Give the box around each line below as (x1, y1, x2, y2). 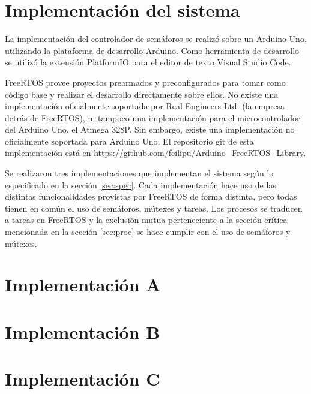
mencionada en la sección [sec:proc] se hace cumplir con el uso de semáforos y (5, 225, 291, 238)
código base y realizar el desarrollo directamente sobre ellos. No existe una (5, 88, 279, 100)
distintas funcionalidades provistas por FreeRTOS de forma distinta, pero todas (5, 190, 297, 203)
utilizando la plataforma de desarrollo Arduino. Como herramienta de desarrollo (5, 44, 300, 56)
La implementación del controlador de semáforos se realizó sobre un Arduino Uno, (5, 32, 307, 45)
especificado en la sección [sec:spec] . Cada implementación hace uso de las (5, 178, 276, 191)
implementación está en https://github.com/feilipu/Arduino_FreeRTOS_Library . (5, 146, 306, 159)
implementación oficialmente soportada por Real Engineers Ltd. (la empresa (5, 100, 285, 112)
